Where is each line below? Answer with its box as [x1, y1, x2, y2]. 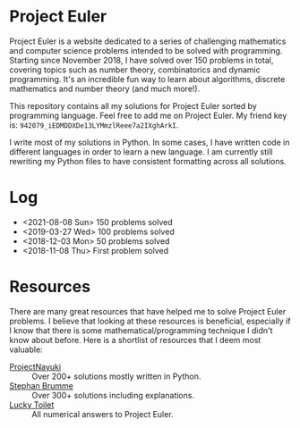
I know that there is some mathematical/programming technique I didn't [9, 324, 273, 336]
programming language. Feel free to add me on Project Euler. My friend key [9, 110, 287, 121]
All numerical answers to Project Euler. [31, 408, 174, 419]
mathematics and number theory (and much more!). [9, 83, 201, 94]
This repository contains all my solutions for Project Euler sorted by [9, 100, 257, 111]
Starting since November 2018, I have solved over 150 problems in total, [9, 55, 274, 65]
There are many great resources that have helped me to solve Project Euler [9, 306, 287, 316]
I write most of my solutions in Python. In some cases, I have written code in [9, 137, 290, 147]
